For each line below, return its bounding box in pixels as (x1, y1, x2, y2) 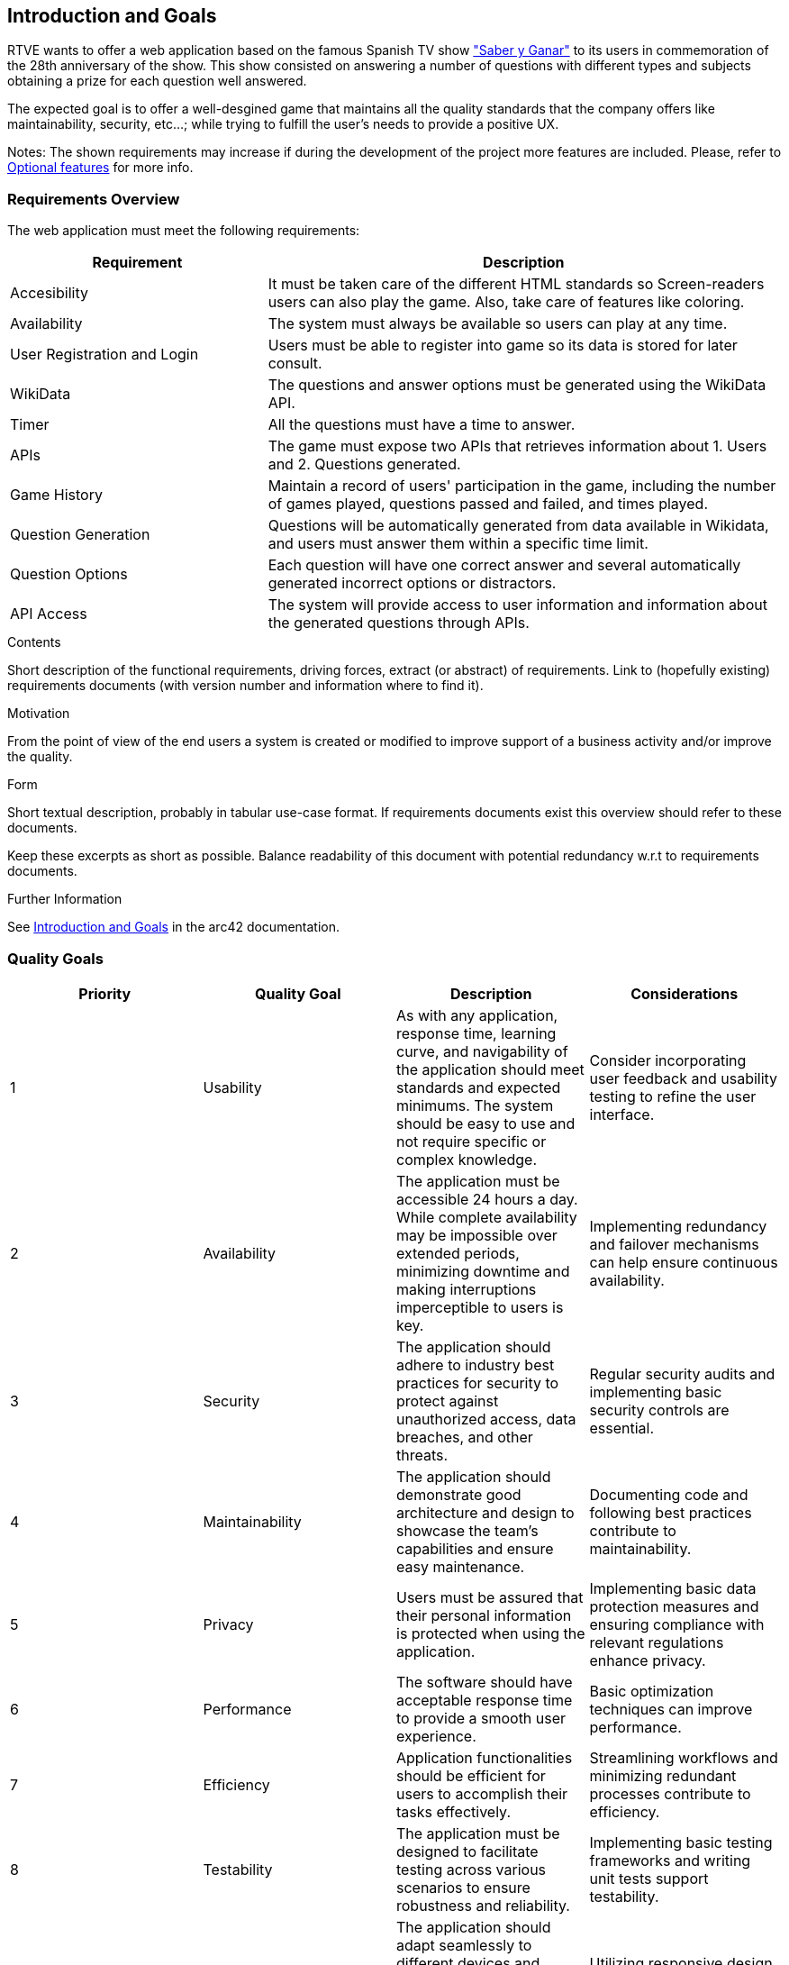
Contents (7, 634, 61, 650)
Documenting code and (589, 1485, 748, 1504)
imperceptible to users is (396, 1297, 564, 1316)
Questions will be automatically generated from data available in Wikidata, (268, 516, 769, 535)
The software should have (396, 1672, 573, 1691)
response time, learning (396, 1023, 557, 1042)
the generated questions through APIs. (268, 614, 530, 632)
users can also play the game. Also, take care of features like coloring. (268, 293, 745, 312)
